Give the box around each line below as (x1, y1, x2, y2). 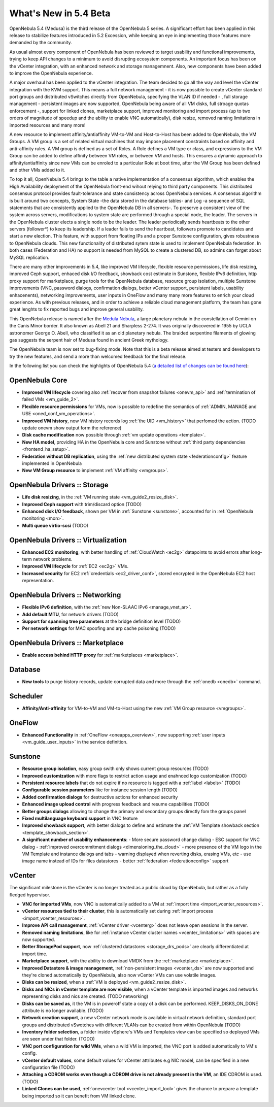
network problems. (33, 556, 73, 562)
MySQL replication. (9, 254, 50, 260)
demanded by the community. (9, 40, 72, 46)
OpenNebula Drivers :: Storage (9, 481, 109, 489)
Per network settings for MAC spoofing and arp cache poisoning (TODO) (22, 625, 176, 631)
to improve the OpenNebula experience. (9, 70, 93, 76)
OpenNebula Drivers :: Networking (9, 591, 121, 599)
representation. (22, 578, 54, 584)
